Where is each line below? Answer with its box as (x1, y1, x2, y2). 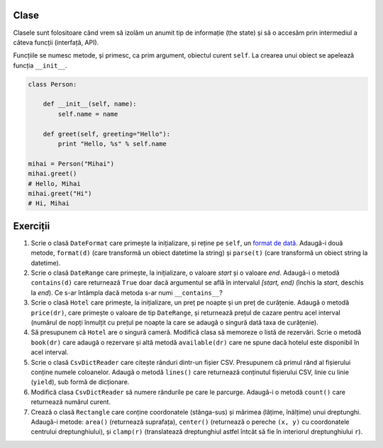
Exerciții (13, 220, 50, 232)
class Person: (28, 80, 77, 88)
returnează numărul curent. (30, 398, 111, 406)
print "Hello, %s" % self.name (57, 140, 167, 148)
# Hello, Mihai (28, 180, 81, 187)
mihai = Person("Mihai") (28, 160, 115, 168)
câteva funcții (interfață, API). (13, 38, 99, 46)
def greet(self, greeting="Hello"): (43, 130, 170, 138)
